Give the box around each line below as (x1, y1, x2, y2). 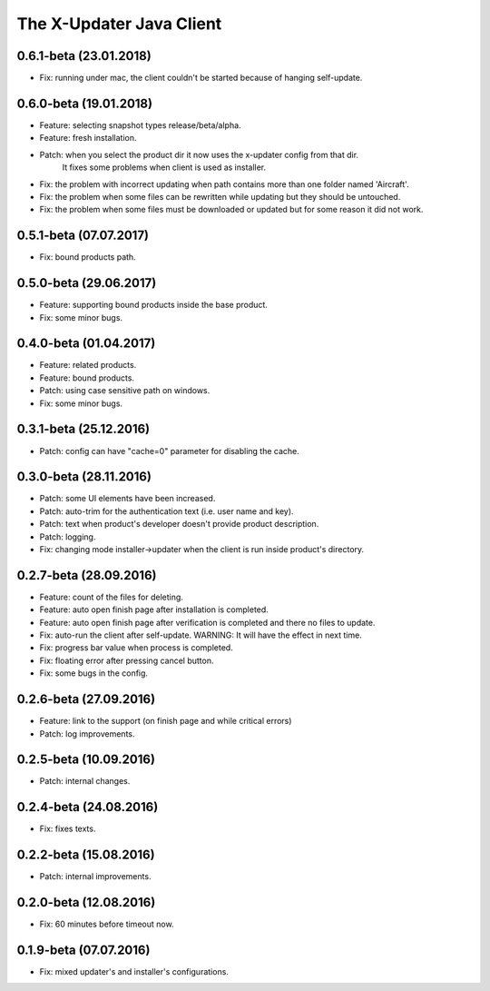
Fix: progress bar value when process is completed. (39, 642, 233, 653)
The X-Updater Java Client (16, 14, 222, 34)
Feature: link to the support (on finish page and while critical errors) (39, 716, 292, 727)
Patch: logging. (39, 531, 96, 542)
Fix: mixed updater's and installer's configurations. (39, 966, 229, 977)
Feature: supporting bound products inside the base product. (39, 300, 268, 311)
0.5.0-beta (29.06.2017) (16, 275, 157, 291)
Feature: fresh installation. (39, 133, 137, 144)
